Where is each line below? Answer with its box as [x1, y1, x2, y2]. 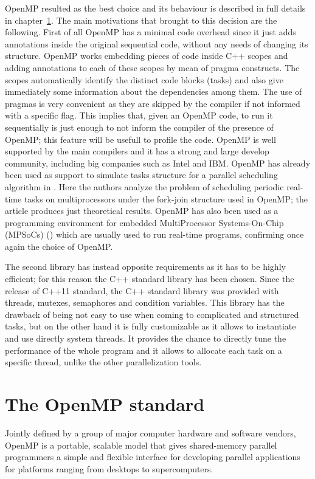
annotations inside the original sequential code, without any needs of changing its [5, 37, 308, 50]
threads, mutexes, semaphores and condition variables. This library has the [5, 296, 285, 309]
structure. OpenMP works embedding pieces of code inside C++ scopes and [5, 49, 288, 62]
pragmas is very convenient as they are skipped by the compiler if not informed [5, 97, 300, 109]
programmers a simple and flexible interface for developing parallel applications [5, 450, 300, 463]
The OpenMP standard [5, 391, 205, 416]
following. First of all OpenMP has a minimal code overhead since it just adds [5, 26, 296, 38]
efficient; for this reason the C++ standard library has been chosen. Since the [5, 272, 294, 285]
